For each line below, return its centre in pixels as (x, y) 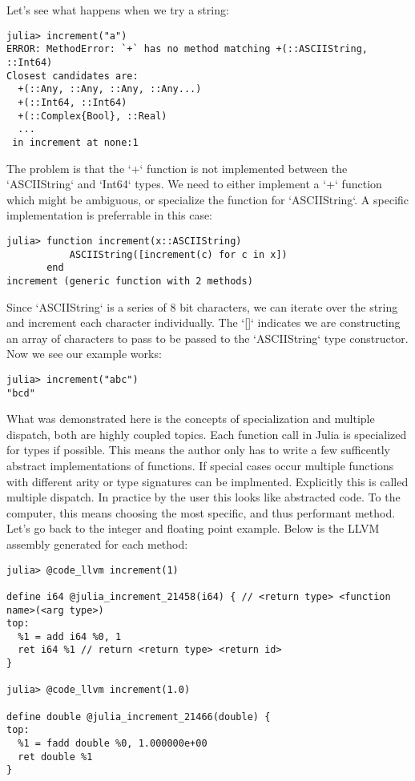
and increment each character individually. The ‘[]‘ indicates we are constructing (203, 322)
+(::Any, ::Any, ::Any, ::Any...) (110, 89)
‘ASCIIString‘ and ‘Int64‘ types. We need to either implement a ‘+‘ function (194, 184)
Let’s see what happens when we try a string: (118, 10)
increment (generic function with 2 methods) (130, 281)
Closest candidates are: (73, 76)
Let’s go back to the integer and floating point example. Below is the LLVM (193, 528)
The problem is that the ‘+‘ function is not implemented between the (177, 168)
